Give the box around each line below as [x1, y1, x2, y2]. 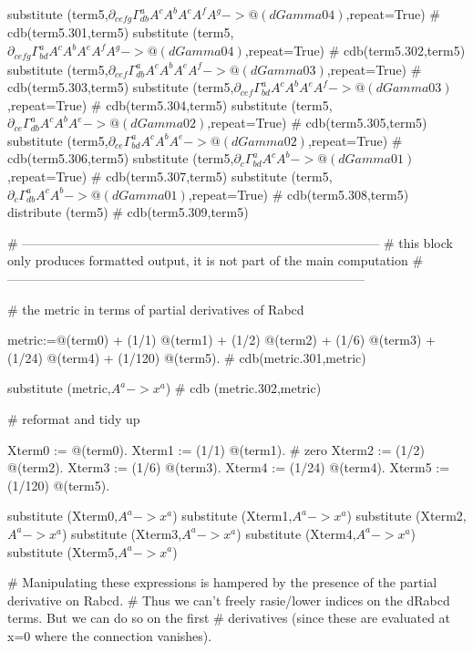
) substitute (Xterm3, [62, 523, 182, 543]
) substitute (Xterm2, [346, 506, 467, 525]
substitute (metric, [7, 378, 111, 398]
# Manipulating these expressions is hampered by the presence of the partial [7, 573, 437, 592]
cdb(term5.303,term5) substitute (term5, [7, 78, 234, 97]
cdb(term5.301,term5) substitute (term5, [7, 23, 234, 42]
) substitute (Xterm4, [236, 523, 356, 543]
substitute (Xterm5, [7, 542, 118, 561]
